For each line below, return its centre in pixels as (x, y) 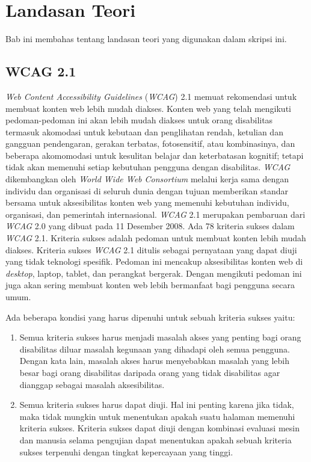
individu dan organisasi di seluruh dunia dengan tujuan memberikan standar (147, 190)
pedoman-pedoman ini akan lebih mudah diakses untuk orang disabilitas (139, 120)
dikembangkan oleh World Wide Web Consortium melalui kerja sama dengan (147, 179)
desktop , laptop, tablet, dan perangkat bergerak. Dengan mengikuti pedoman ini (154, 273)
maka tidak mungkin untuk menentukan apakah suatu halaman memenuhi (157, 416)
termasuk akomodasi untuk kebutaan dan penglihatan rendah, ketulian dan (144, 131)
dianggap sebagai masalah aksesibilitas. (92, 384)
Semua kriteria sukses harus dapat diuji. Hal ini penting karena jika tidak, (157, 405)
